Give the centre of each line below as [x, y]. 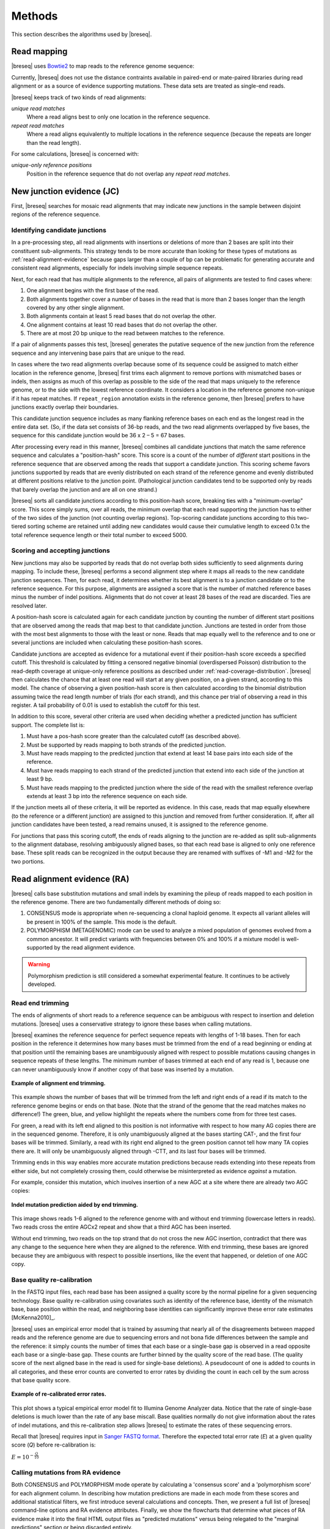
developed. [42, 984]
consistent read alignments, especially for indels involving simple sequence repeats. [117, 268]
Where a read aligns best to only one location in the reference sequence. [118, 117]
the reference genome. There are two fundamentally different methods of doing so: [116, 902]
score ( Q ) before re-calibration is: [53, 1445]
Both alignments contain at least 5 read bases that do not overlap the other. [121, 316]
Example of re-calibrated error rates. [59, 1394]
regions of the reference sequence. [56, 215]
